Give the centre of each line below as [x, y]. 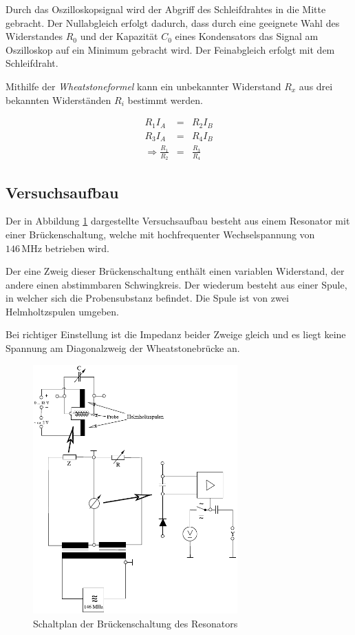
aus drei [316, 86]
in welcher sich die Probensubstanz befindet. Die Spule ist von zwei [147, 298]
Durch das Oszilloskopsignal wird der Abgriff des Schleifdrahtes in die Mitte [166, 9]
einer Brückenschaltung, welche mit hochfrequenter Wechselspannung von [160, 234]
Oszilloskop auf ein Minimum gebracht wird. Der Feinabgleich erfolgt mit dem [170, 49]
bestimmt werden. [165, 100]
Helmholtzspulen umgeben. [62, 311]
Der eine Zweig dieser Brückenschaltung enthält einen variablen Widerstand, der [175, 271]
